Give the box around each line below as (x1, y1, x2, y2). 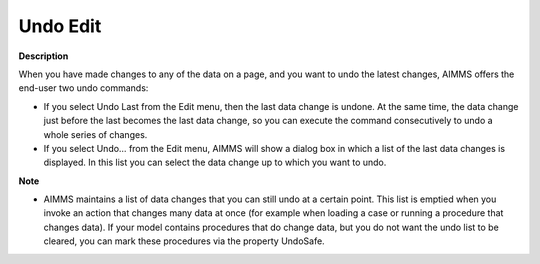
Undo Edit (18, 15, 102, 37)
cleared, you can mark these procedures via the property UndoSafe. (43, 235, 325, 247)
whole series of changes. (43, 128, 148, 140)
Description (18, 50, 69, 62)
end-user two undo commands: (18, 82, 149, 94)
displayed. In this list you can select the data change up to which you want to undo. (43, 156, 387, 169)
